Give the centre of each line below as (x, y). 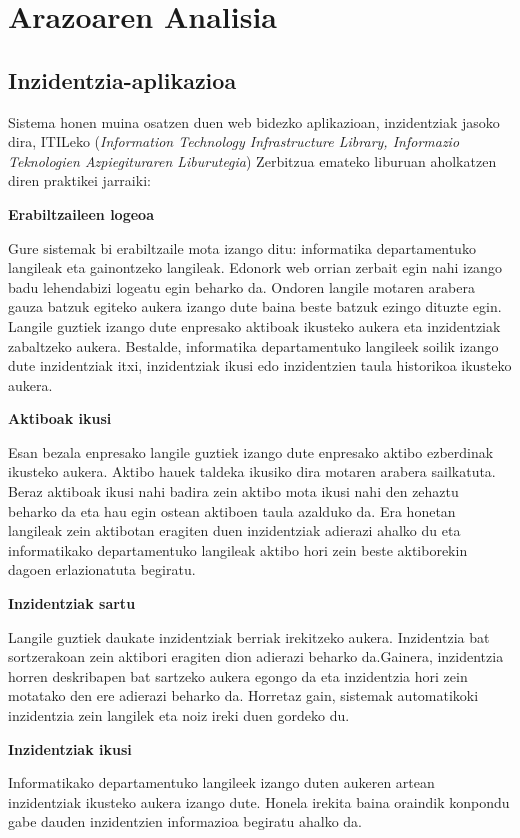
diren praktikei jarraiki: (79, 180)
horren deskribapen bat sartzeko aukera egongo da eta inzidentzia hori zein (238, 675)
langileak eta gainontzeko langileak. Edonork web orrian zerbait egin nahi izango (255, 267)
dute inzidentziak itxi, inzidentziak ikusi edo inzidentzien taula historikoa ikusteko (260, 365)
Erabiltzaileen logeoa (81, 213)
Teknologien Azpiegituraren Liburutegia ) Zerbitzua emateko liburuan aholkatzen (252, 160)
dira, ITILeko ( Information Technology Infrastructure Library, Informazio (234, 141)
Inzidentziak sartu (72, 603)
